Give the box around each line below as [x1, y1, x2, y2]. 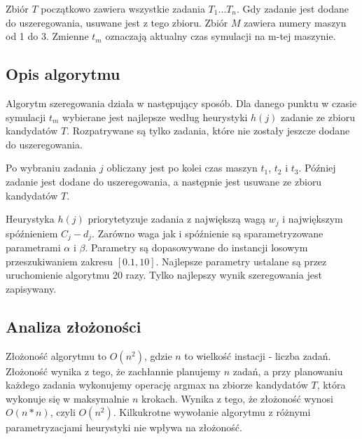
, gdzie [144, 348, 172, 363]
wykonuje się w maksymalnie [6, 391, 130, 405]
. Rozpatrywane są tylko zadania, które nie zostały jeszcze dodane [67, 123, 350, 138]
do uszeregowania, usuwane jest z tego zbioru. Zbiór [6, 15, 228, 29]
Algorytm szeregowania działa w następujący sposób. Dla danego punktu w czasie [6, 95, 357, 110]
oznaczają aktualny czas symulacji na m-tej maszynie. [105, 29, 336, 43]
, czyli [50, 405, 76, 419]
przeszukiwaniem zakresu [6, 253, 113, 268]
